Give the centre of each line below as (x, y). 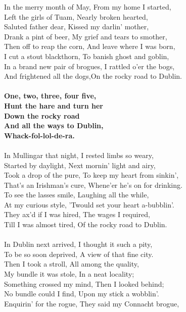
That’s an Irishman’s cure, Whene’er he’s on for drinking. (93, 185)
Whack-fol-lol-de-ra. (39, 135)
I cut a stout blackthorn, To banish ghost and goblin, (87, 56)
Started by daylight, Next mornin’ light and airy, (80, 165)
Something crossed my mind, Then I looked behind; (84, 283)
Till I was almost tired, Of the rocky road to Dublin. (86, 224)
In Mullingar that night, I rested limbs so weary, (79, 155)
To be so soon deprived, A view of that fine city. (79, 254)
